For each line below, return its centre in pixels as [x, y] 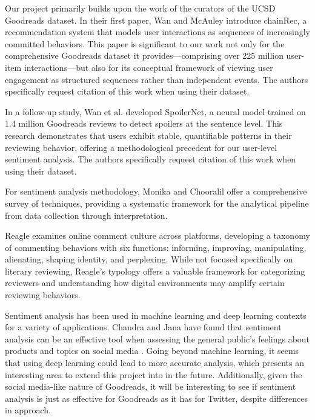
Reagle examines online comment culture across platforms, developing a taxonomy [157, 235]
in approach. [28, 410]
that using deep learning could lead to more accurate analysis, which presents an [155, 363]
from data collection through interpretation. [86, 215]
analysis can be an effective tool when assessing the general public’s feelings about [157, 338]
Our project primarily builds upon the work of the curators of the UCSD [140, 8]
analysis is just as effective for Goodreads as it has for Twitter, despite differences [156, 398]
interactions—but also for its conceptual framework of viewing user [148, 67]
